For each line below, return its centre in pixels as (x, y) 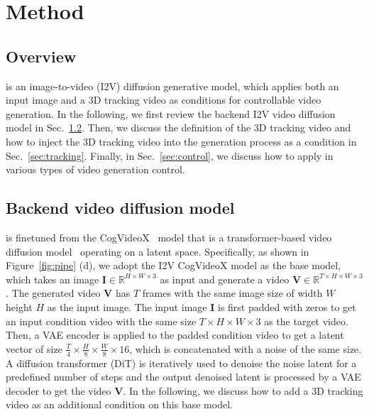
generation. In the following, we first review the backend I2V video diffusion (171, 113)
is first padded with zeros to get (287, 306)
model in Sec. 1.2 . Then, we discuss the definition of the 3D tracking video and (178, 127)
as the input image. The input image (127, 306)
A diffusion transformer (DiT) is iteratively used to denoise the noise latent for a (181, 363)
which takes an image (53, 279)
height (19, 306)
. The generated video (53, 293)
